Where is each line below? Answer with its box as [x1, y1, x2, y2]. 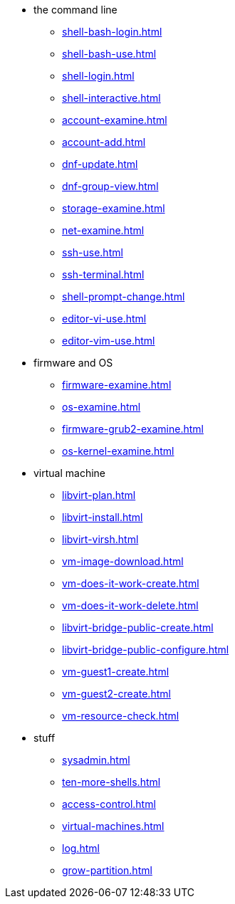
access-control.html [62, 798, 156, 810]
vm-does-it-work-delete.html [62, 599, 199, 611]
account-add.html [62, 136, 146, 148]
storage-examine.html [62, 202, 165, 214]
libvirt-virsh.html [62, 533, 139, 545]
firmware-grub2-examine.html [62, 423, 204, 435]
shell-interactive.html [62, 92, 161, 104]
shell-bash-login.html [62, 26, 162, 38]
